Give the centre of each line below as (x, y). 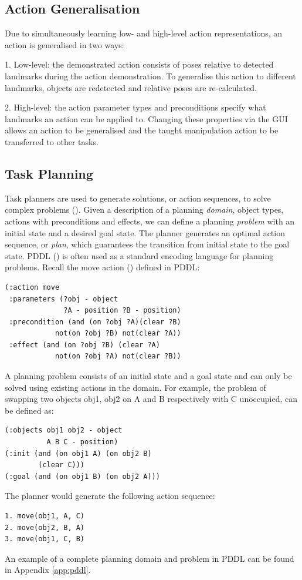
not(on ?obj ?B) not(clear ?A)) (118, 333)
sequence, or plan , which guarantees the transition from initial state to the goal (147, 244)
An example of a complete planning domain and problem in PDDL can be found (150, 558)
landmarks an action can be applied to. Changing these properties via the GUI (146, 118)
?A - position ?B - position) (122, 311)
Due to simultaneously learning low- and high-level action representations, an (144, 33)
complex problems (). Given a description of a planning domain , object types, (144, 209)
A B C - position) (82, 442)
